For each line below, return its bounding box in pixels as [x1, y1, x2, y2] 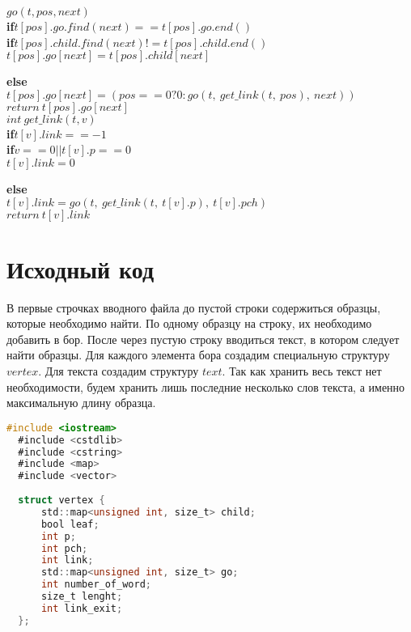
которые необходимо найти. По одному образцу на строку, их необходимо [6, 315, 372, 332]
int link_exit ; [40, 602, 123, 614]
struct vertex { [18, 494, 105, 507]
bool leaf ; [40, 518, 100, 530]
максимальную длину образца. [6, 394, 156, 411]
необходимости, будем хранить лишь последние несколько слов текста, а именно [6, 378, 405, 395]
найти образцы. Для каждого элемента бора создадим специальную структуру [6, 346, 390, 363]
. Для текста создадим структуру [38, 363, 199, 380]
